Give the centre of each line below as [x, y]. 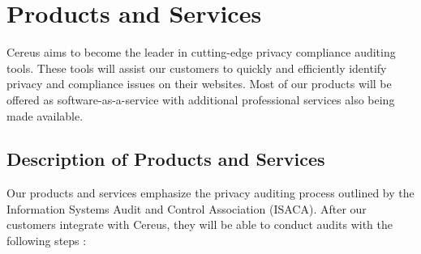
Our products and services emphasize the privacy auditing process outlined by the [210, 193]
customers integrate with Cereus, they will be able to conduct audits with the [200, 224]
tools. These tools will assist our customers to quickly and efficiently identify [197, 68]
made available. [45, 115]
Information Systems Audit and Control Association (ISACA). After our [187, 208]
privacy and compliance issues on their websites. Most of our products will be [199, 84]
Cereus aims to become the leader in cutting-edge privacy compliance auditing [201, 52]
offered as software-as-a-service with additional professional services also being [201, 99]
